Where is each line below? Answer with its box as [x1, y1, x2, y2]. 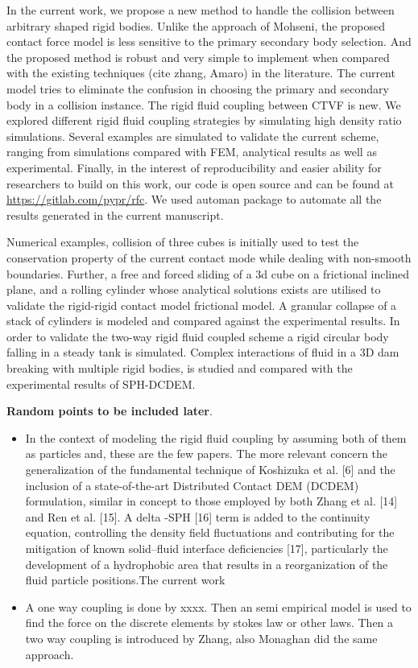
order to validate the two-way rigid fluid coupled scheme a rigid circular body [6, 328, 389, 344]
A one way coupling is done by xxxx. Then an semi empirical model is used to [25, 598, 412, 615]
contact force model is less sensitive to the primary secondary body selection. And [6, 33, 412, 50]
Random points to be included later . [6, 402, 213, 419]
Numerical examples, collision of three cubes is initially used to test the [6, 233, 359, 250]
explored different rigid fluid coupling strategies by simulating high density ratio [6, 112, 402, 129]
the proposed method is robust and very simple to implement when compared [6, 48, 390, 65]
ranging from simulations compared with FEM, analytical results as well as [6, 143, 377, 160]
